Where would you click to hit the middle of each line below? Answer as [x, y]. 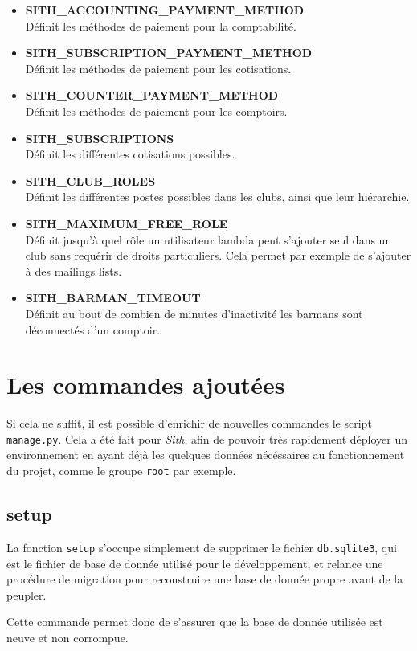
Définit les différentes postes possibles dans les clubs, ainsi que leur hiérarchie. [217, 197]
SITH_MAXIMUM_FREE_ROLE [127, 223]
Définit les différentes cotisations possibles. [130, 154]
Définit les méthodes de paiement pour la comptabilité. [161, 25]
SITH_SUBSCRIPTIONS [100, 138]
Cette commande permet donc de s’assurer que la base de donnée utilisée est [195, 622]
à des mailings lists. [74, 270]
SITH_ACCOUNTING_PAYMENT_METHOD [165, 10]
